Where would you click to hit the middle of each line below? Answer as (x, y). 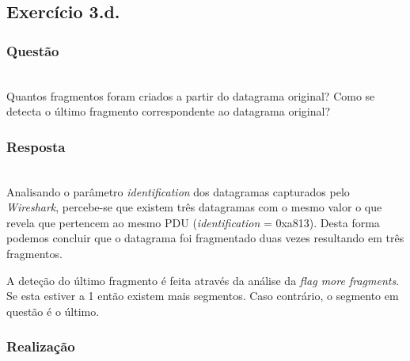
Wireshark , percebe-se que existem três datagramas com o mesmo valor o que (194, 207)
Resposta (36, 146)
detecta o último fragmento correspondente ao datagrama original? (168, 111)
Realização (41, 346)
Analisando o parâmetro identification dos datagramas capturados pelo (178, 191)
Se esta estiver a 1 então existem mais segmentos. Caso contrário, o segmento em (203, 296)
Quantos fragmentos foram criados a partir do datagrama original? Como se (191, 95)
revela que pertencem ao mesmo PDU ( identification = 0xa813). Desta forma (193, 222)
